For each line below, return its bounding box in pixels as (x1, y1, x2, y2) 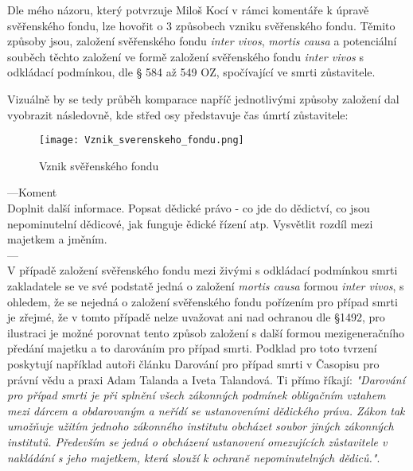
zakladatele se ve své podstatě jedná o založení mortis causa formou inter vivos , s (7, 277, 404, 294)
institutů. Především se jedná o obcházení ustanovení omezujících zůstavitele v (7, 433, 388, 450)
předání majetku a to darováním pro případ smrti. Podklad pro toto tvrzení (7, 340, 377, 356)
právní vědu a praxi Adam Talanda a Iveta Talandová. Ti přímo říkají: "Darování (7, 371, 405, 387)
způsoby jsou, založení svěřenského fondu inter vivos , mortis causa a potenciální (7, 33, 397, 49)
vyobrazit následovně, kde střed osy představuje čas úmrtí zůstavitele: (7, 106, 349, 123)
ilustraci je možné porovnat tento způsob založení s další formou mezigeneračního (7, 324, 404, 341)
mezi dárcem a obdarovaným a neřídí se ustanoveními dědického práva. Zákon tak (7, 402, 405, 418)
